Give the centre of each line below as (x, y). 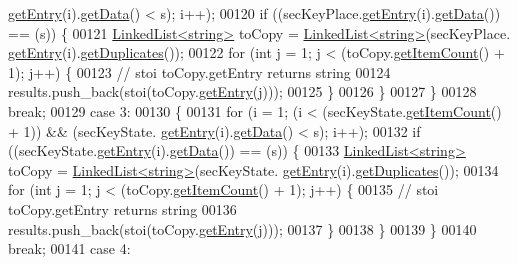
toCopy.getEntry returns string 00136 (122, 208)
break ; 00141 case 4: (69, 248)
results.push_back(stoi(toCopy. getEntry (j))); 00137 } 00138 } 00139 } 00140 (242, 228)
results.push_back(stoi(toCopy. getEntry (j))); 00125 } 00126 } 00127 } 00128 (242, 91)
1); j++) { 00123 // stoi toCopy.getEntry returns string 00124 (199, 71)
